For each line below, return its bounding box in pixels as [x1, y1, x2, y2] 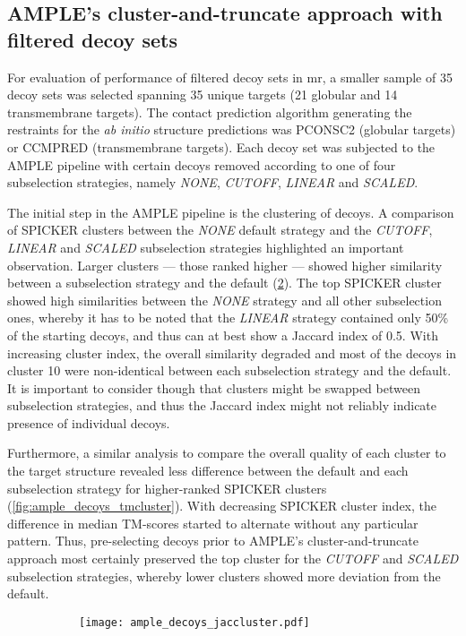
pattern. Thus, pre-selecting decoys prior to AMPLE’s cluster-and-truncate [7, 531, 419, 550]
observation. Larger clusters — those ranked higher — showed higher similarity [7, 255, 443, 274]
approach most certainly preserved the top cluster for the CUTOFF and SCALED [7, 549, 459, 568]
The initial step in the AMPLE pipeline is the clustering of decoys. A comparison [7, 202, 454, 221]
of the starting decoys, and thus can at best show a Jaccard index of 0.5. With [7, 325, 438, 344]
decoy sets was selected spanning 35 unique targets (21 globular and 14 [7, 85, 398, 104]
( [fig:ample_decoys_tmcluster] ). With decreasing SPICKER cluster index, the [7, 496, 436, 515]
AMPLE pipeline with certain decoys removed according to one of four [7, 155, 396, 174]
